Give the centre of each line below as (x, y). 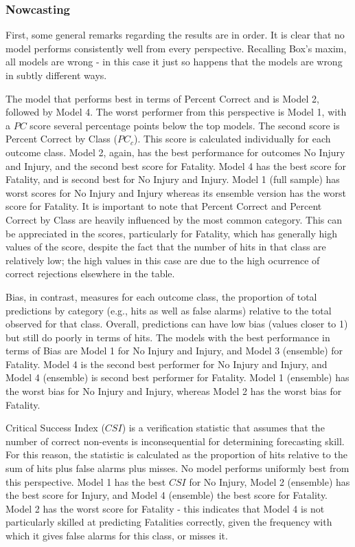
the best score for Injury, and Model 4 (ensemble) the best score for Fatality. (167, 495)
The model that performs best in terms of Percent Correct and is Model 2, (162, 98)
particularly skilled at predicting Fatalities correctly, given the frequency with (169, 522)
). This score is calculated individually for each (232, 139)
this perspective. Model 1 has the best (86, 481)
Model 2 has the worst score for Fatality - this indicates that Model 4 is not (165, 508)
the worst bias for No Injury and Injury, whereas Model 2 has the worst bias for (174, 391)
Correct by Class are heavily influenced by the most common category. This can (174, 219)
